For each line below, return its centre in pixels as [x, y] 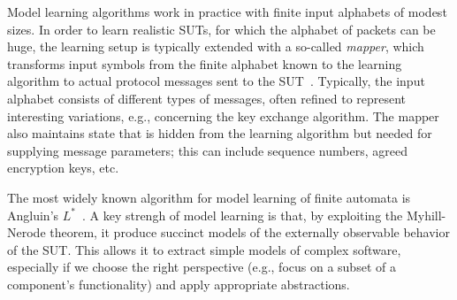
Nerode [27, 232]
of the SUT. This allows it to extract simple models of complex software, [204, 249]
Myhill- [426, 215]
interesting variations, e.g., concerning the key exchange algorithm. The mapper [223, 115]
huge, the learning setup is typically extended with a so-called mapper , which [216, 46]
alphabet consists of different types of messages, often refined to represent [207, 98]
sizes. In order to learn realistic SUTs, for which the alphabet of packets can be [221, 29]
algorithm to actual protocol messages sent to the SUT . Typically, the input [216, 81]
